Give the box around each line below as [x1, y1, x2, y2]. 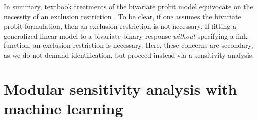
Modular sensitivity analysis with [4, 79, 237, 99]
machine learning [4, 98, 123, 118]
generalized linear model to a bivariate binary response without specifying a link [4, 30, 248, 40]
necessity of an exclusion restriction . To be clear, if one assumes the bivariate [4, 11, 241, 21]
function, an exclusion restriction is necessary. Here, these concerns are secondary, [4, 40, 253, 50]
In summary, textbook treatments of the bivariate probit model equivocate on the [4, 1, 253, 11]
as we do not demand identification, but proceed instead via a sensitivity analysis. [4, 49, 254, 60]
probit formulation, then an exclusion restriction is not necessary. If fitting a [4, 21, 236, 31]
